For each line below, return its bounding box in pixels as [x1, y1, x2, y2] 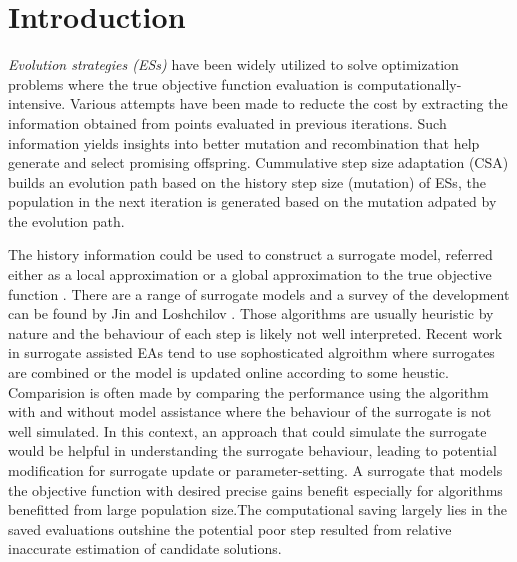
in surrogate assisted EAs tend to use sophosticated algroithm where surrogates [8, 342, 495, 363]
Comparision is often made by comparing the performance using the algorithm [8, 381, 489, 402]
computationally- [357, 73, 462, 94]
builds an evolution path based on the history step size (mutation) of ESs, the [8, 171, 486, 192]
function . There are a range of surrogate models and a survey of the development [8, 283, 510, 304]
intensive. [8, 93, 66, 114]
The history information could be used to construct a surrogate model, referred [8, 244, 493, 265]
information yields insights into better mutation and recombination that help [8, 132, 480, 153]
